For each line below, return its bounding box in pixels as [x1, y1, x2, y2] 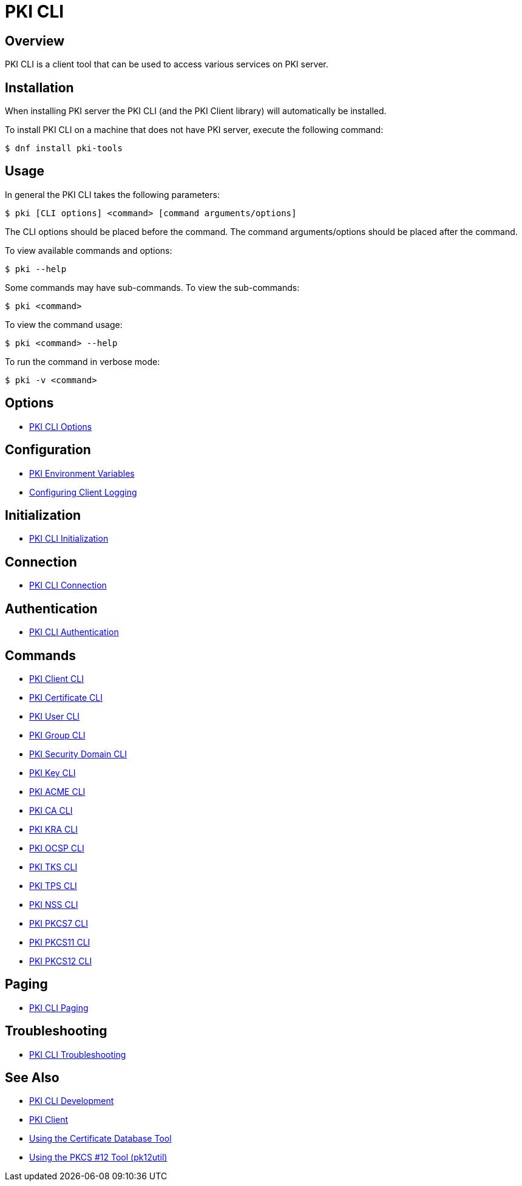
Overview [5, 33, 65, 49]
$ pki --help [5, 264, 67, 274]
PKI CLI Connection [29, 580, 107, 591]
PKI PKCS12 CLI [29, 955, 92, 966]
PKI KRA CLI [29, 823, 78, 834]
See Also [5, 1070, 59, 1086]
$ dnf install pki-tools [5, 143, 123, 154]
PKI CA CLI [29, 805, 73, 816]
